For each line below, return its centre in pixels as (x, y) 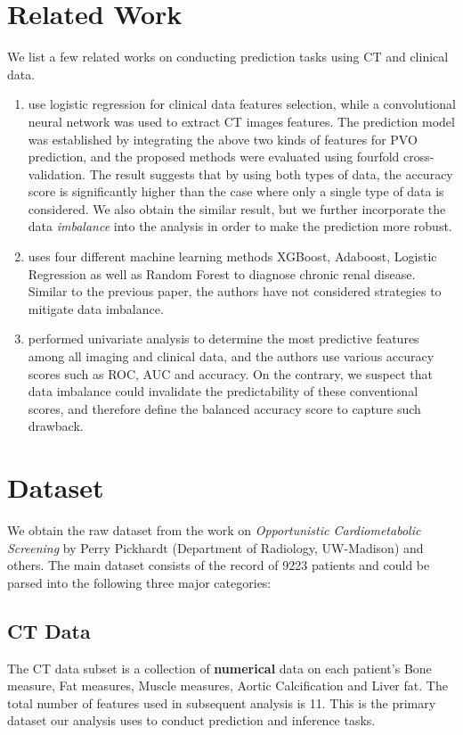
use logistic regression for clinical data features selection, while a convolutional (242, 104)
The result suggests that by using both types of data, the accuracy (271, 173)
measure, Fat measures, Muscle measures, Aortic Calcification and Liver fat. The (227, 685)
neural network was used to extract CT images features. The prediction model (241, 121)
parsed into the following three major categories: (139, 582)
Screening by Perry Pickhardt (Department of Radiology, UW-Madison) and (215, 547)
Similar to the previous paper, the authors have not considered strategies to (235, 291)
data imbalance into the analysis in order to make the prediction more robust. (240, 226)
